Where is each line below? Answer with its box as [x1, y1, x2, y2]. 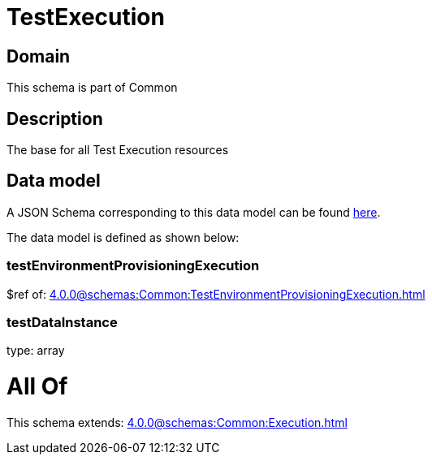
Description [6, 108, 103, 129]
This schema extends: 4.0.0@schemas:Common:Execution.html [6, 415, 348, 429]
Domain [6, 45, 71, 67]
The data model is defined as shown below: [6, 230, 240, 244]
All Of [6, 373, 68, 401]
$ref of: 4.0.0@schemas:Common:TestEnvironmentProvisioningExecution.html [6, 287, 426, 301]
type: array [6, 343, 65, 358]
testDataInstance [6, 313, 118, 330]
